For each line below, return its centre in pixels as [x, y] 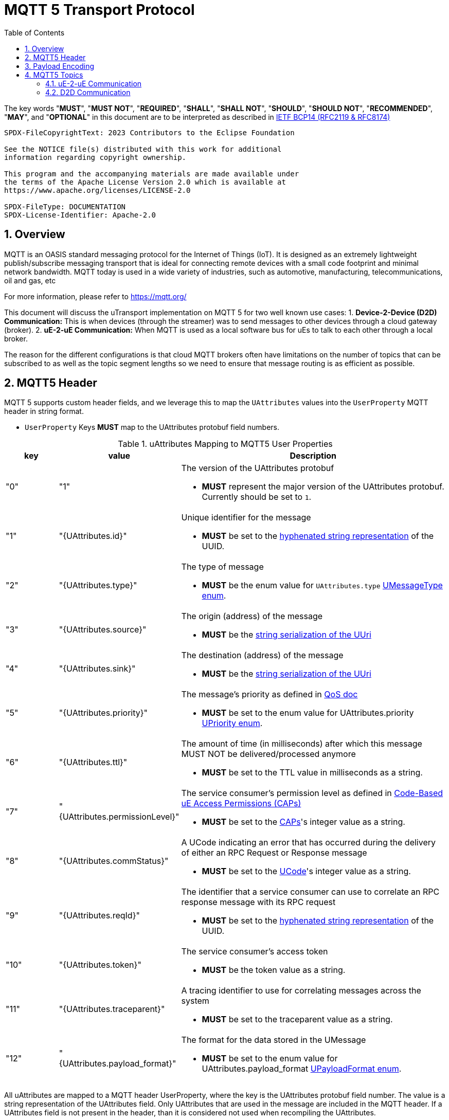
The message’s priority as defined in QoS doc [270, 694]
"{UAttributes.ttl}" [93, 762]
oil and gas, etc [30, 280]
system [195, 1001]
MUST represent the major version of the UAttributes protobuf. [323, 487]
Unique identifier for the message [246, 518]
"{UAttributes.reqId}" [99, 916]
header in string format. [44, 411]
